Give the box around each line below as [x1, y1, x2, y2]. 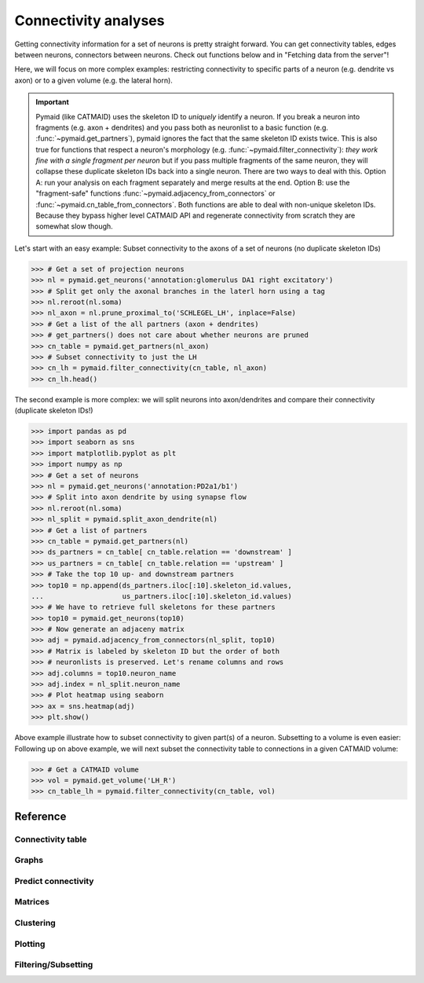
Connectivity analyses [14, 12, 165, 29]
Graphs [14, 855, 43, 866]
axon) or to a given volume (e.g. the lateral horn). [14, 75, 173, 85]
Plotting [14, 938, 46, 949]
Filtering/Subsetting [14, 959, 93, 970]
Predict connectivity [14, 875, 94, 886]
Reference [14, 809, 67, 823]
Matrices [14, 897, 50, 908]
